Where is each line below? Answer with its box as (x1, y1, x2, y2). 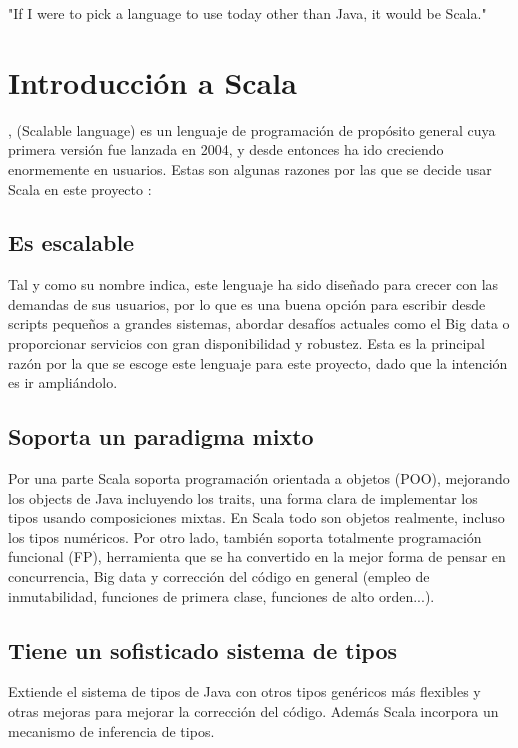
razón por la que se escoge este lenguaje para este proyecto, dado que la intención (8, 352, 508, 373)
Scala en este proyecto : (8, 178, 152, 199)
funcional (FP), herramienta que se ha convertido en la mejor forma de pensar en (8, 546, 506, 567)
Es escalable (8, 227, 135, 258)
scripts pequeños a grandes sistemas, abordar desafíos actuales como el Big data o (8, 313, 510, 334)
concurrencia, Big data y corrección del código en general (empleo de (8, 566, 430, 587)
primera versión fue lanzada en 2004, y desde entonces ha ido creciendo (8, 139, 444, 160)
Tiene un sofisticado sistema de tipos (8, 634, 398, 665)
